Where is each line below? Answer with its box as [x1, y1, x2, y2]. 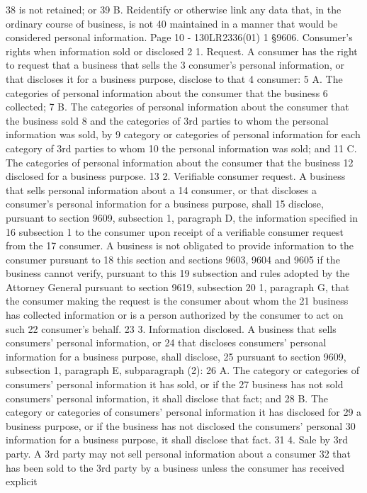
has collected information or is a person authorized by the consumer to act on [6, 307, 344, 322]
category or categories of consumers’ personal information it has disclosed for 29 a [6, 404, 362, 419]
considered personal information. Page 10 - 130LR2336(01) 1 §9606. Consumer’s [6, 30, 353, 45]
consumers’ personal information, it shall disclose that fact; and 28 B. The [6, 390, 328, 405]
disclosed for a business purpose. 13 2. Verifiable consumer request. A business [6, 169, 346, 183]
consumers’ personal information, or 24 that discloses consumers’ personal [6, 335, 327, 350]
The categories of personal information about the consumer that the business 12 [6, 154, 354, 169]
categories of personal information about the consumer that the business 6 [6, 85, 328, 100]
